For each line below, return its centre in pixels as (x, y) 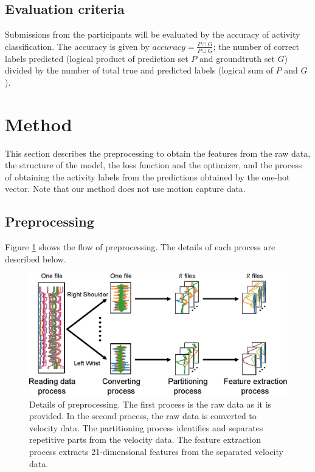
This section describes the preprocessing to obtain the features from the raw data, (158, 153)
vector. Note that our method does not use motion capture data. (125, 189)
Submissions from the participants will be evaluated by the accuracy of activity (153, 34)
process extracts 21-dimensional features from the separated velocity (156, 452)
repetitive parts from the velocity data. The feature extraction (145, 440)
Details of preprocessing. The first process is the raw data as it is (151, 404)
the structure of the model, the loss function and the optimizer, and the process (154, 165)
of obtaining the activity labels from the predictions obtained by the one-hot (147, 176)
